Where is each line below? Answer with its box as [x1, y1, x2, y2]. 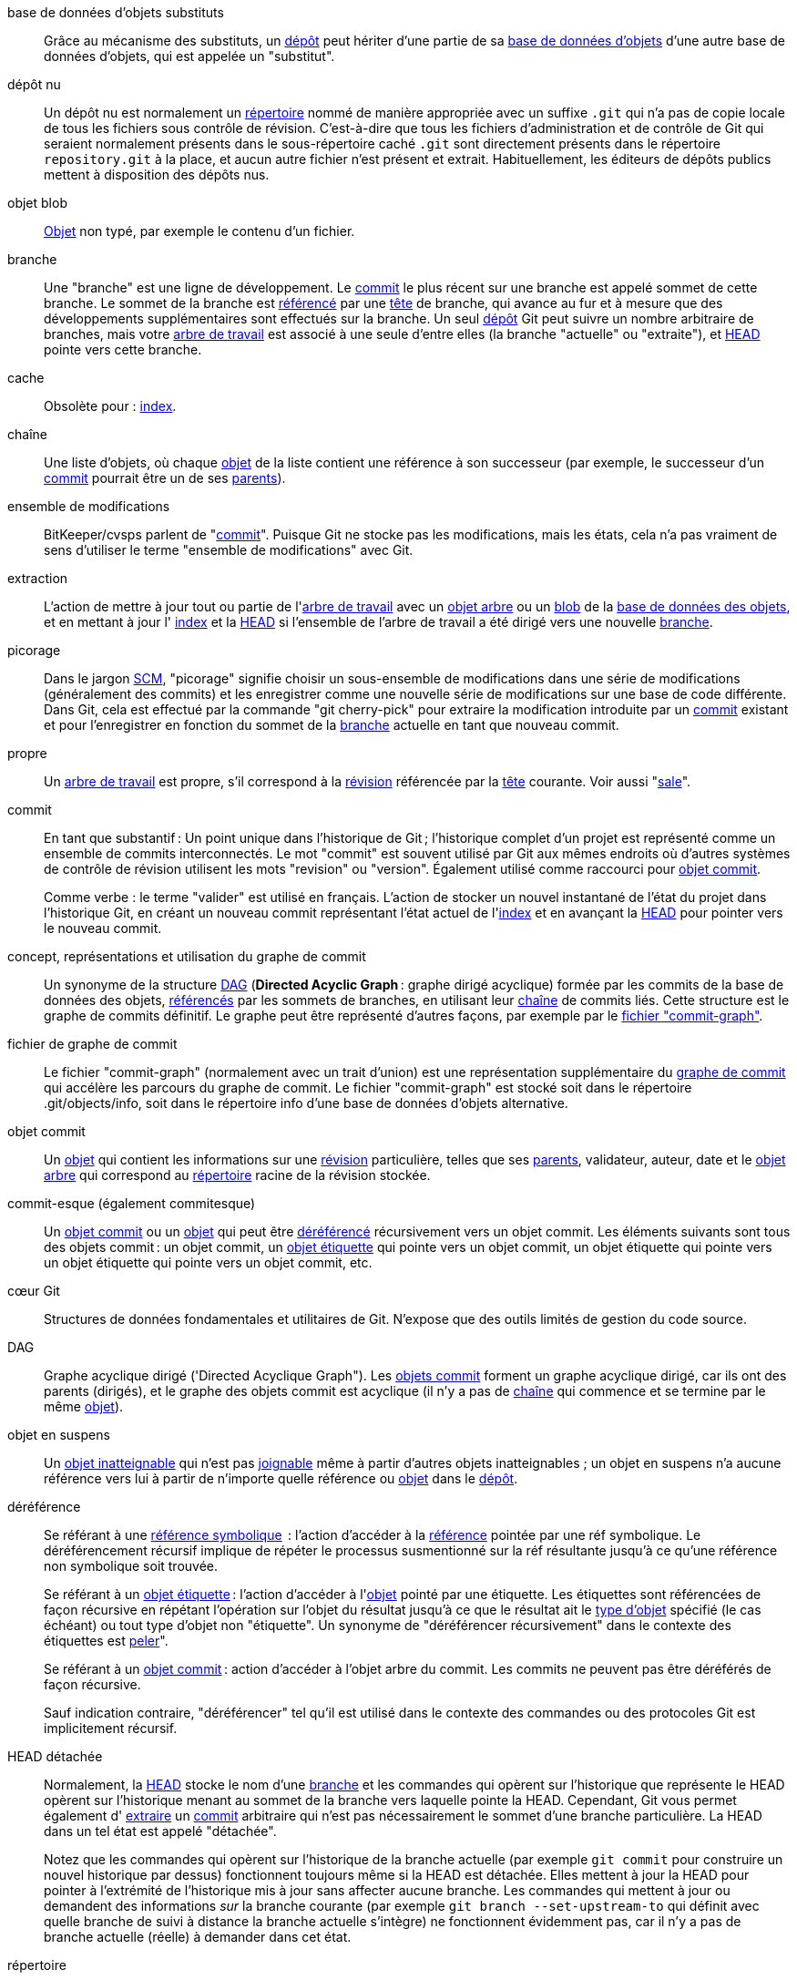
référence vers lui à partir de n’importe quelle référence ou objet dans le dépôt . [44, 1471, 518, 1486]
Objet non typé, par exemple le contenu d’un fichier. [44, 223, 355, 239]
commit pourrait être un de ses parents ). [44, 470, 286, 486]
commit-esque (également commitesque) [7, 1195, 256, 1211]
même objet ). [44, 1399, 124, 1414]
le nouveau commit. [44, 920, 162, 936]
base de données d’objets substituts [7, 5, 224, 20]
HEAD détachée [7, 1749, 103, 1764]
